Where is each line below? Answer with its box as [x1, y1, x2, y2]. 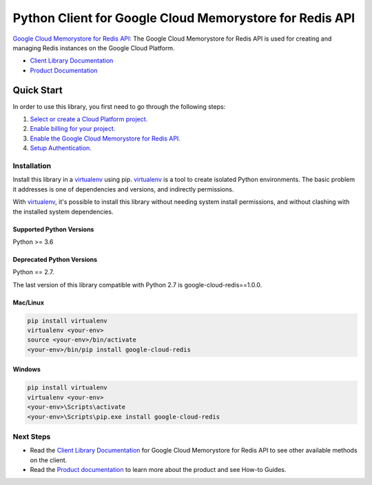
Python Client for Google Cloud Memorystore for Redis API [12, 10, 355, 25]
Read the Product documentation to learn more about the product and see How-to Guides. [30, 466, 287, 474]
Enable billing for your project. [30, 125, 116, 133]
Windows [12, 365, 41, 373]
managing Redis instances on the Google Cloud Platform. [12, 43, 175, 52]
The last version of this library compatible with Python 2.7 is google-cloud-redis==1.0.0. [12, 280, 262, 289]
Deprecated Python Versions [12, 255, 98, 263]
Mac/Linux [12, 298, 45, 307]
